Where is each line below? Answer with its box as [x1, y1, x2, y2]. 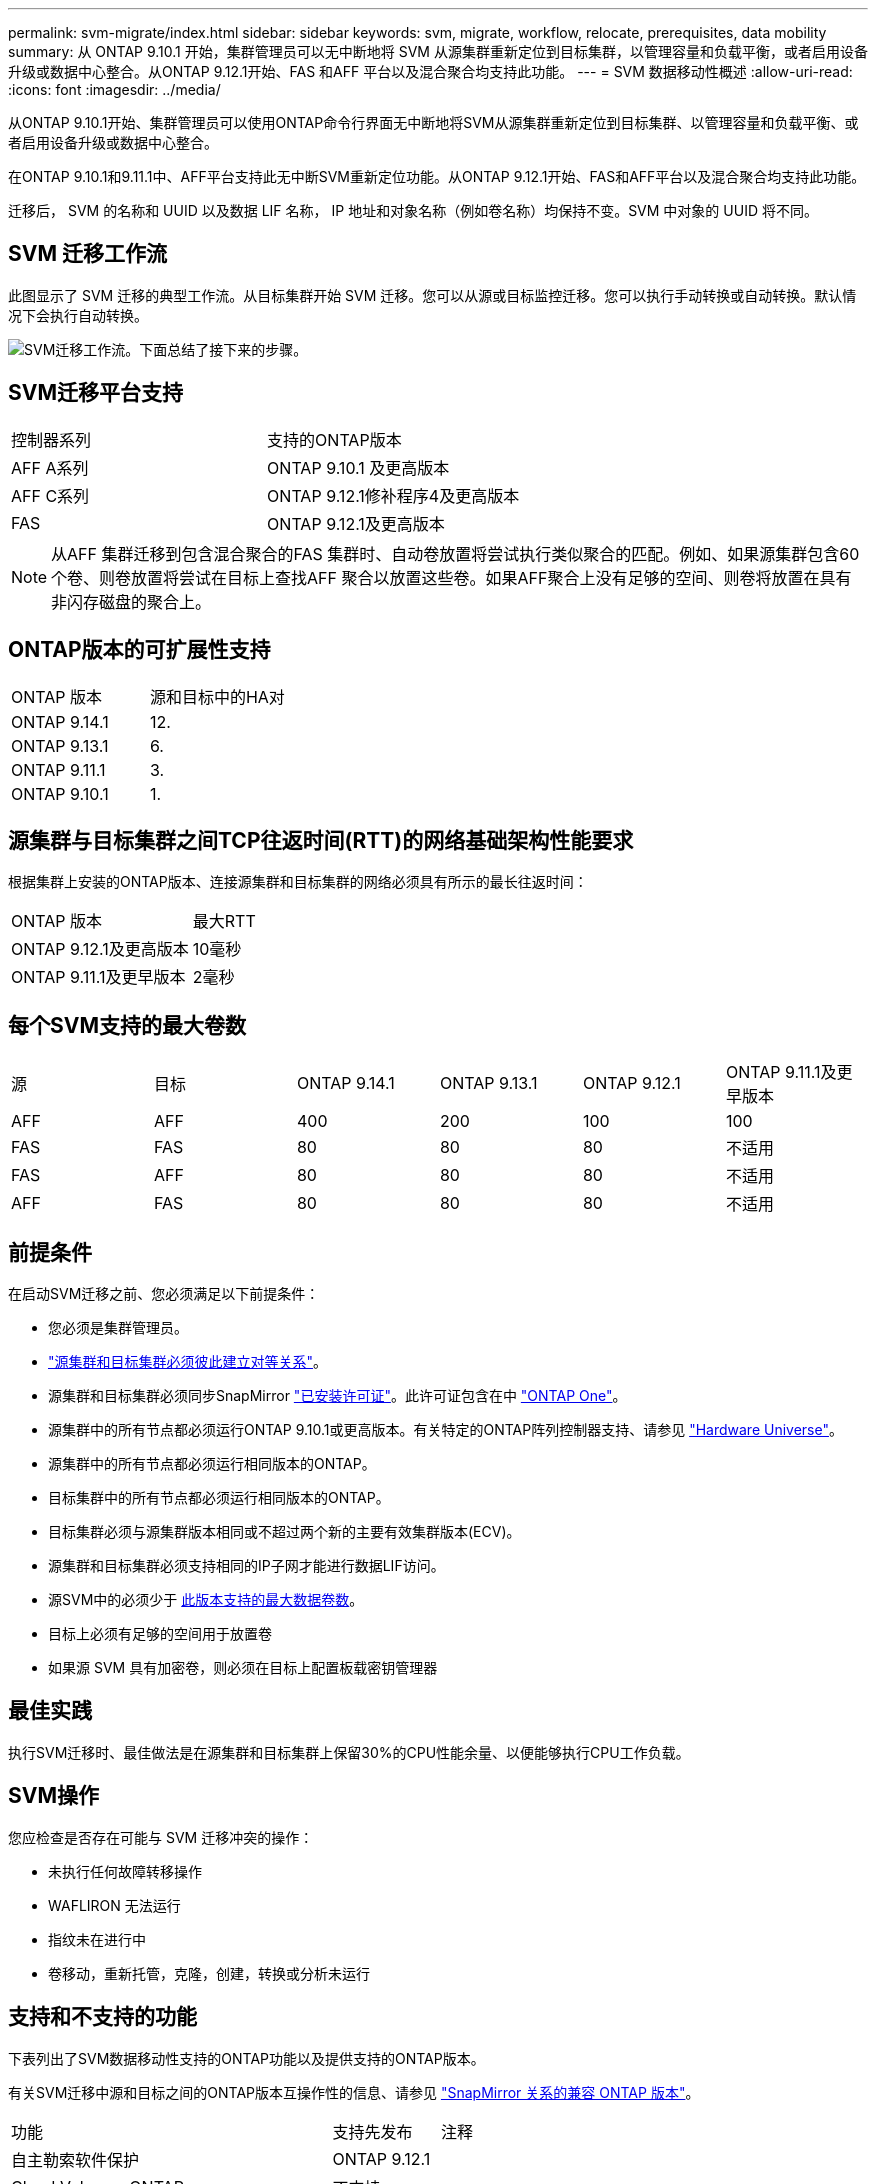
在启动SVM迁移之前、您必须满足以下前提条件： [8, 1285, 320, 1303]
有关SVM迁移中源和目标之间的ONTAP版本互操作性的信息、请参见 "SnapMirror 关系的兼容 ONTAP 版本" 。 [8, 2083, 700, 2101]
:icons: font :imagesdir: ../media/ [8, 81, 221, 98]
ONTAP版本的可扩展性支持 [8, 637, 271, 663]
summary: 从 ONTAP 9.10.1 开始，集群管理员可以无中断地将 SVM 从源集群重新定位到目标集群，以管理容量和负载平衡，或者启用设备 [8, 43, 868, 60]
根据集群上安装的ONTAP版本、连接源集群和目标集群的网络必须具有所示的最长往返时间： [8, 873, 588, 891]
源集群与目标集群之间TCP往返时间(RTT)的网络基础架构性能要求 [8, 827, 634, 853]
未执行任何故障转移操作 [48, 1862, 202, 1880]
